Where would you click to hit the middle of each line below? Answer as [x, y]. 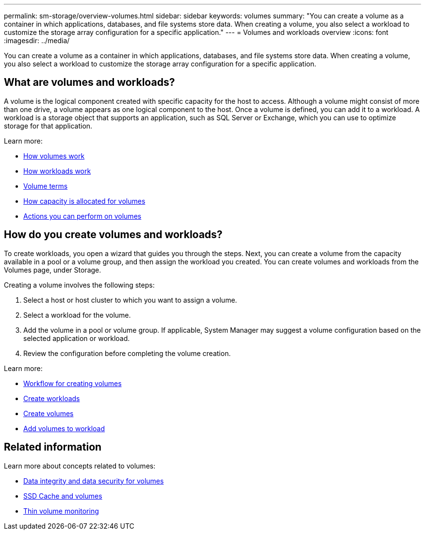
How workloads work [57, 171]
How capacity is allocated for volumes [84, 201]
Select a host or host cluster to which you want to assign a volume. [130, 300]
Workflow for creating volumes [73, 383]
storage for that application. [48, 126]
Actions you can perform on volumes [82, 216]
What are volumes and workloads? [90, 82]
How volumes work [54, 156]
